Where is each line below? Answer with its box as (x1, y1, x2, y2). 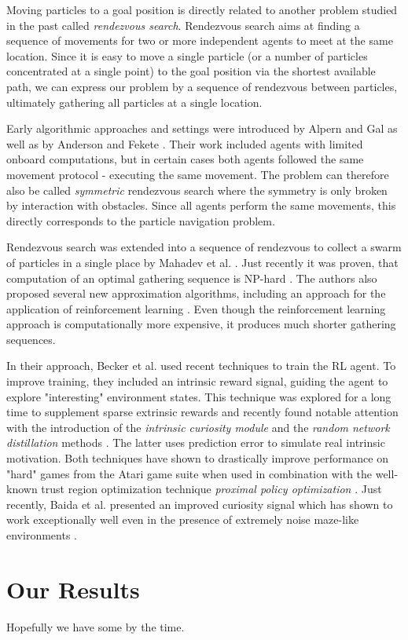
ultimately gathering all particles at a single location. (6, 93, 263, 110)
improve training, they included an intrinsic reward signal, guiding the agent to (6, 373, 388, 389)
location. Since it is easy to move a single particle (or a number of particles (6, 47, 368, 64)
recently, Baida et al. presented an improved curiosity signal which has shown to (6, 496, 393, 512)
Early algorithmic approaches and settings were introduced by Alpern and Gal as (6, 120, 398, 137)
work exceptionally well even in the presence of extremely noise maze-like (6, 511, 359, 528)
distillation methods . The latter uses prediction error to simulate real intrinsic (6, 434, 385, 451)
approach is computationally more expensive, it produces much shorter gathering (6, 316, 396, 332)
